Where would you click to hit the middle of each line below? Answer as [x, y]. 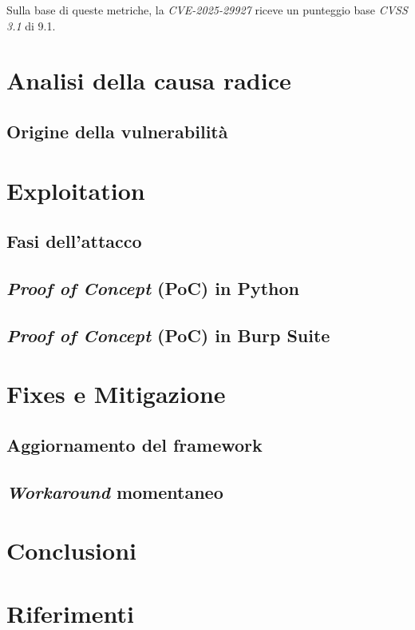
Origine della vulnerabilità [117, 131]
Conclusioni [71, 550]
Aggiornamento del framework [134, 444]
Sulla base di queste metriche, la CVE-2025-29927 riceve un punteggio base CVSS [207, 10]
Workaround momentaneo [115, 491]
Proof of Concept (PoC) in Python [153, 287]
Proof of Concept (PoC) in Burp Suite [168, 335]
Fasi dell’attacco [74, 241]
